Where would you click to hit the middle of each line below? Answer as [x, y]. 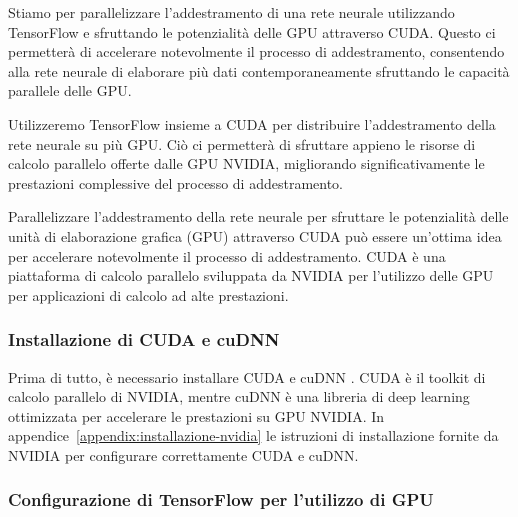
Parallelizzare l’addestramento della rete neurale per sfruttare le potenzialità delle [258, 216]
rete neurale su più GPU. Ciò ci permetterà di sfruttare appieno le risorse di [242, 143]
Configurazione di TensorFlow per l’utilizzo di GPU [221, 499]
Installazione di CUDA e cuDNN [144, 339]
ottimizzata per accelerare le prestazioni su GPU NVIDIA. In [196, 415]
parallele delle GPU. [70, 90]
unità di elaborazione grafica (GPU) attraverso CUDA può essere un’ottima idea [255, 235]
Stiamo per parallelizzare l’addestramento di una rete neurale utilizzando [231, 12]
